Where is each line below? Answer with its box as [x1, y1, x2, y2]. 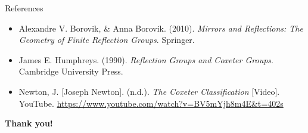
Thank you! [5, 117, 53, 129]
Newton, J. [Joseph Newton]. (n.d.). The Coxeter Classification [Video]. [18, 85, 280, 97]
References [5, 2, 43, 14]
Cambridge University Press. [18, 65, 123, 78]
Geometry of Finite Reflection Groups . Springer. [18, 33, 195, 46]
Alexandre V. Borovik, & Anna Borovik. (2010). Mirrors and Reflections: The [18, 21, 303, 34]
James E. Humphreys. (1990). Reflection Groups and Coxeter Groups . [18, 53, 273, 66]
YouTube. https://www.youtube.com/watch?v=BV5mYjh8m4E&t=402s [18, 97, 284, 109]
